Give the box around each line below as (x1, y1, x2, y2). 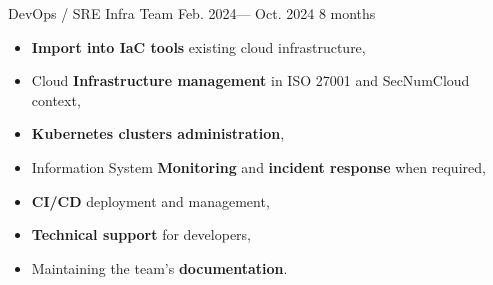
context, (31, 89, 81, 110)
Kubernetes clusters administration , (31, 123, 285, 144)
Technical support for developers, (31, 224, 251, 245)
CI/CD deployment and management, (31, 190, 270, 211)
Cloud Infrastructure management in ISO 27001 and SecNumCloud (31, 70, 470, 91)
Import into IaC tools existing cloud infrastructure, (31, 36, 366, 57)
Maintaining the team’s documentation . (31, 257, 288, 278)
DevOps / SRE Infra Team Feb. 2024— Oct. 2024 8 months (8, 3, 376, 23)
